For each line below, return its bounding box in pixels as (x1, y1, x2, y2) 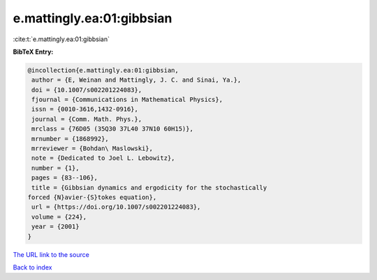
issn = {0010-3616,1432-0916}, (31, 105, 139, 113)
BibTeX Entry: (13, 47, 54, 56)
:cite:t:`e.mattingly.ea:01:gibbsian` (13, 35, 110, 43)
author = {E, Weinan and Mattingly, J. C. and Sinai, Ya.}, (31, 76, 242, 84)
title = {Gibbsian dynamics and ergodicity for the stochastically (31, 184, 267, 191)
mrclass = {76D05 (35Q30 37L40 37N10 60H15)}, (31, 125, 193, 133)
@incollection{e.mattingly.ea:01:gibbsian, (27, 66, 179, 74)
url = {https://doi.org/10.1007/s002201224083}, (31, 203, 201, 211)
